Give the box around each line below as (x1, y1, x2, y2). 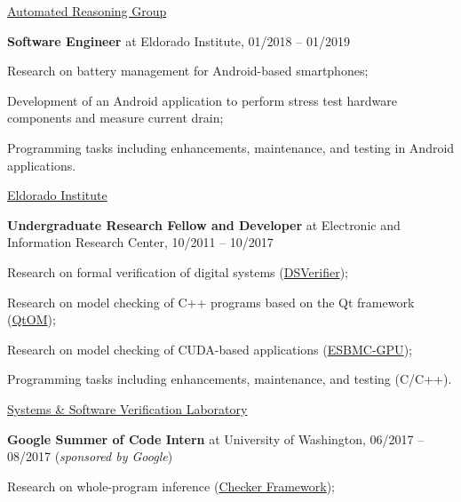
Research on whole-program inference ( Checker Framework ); (7, 476, 335, 495)
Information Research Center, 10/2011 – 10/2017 (7, 233, 274, 251)
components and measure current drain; (7, 108, 224, 127)
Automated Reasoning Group (7, 2, 167, 20)
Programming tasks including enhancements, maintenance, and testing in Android (7, 138, 455, 156)
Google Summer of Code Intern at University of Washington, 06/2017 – (7, 429, 425, 448)
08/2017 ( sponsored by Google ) (7, 447, 173, 466)
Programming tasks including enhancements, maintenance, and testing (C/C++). (7, 370, 452, 388)
